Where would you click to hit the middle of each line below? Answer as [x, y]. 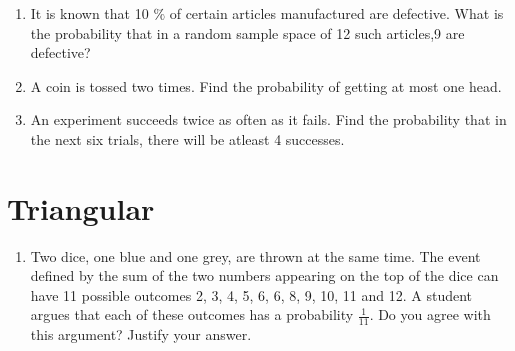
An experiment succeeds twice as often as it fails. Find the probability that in [268, 119]
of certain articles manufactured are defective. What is [336, 13]
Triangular [81, 207]
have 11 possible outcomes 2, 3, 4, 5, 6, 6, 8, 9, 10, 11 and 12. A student [251, 294]
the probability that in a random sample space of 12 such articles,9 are [247, 32]
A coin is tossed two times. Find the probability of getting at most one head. [266, 85]
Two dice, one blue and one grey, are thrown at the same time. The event [255, 255]
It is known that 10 [89, 13]
